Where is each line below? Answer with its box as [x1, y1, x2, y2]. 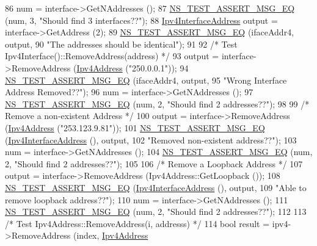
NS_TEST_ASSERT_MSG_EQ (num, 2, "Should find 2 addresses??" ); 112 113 [5, 205, 307, 218]
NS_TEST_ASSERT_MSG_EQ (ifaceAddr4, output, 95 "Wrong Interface [5, 73, 287, 86]
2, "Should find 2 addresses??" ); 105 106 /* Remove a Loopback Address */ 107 [5, 157, 303, 170]
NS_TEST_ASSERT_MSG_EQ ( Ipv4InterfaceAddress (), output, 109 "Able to [5, 181, 307, 194]
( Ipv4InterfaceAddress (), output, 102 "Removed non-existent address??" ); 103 [5, 133, 297, 146]
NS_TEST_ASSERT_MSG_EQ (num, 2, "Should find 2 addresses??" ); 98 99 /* [5, 97, 310, 110]
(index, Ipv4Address [73, 229, 148, 242]
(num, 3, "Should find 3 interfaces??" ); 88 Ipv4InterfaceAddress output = [5, 13, 278, 26]
